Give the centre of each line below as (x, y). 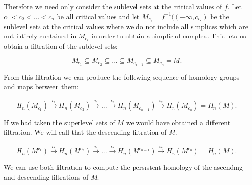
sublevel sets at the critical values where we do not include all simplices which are (126, 26)
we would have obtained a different (178, 122)
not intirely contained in (40, 36)
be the (220, 16)
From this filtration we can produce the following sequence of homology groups (122, 77)
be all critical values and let (98, 16)
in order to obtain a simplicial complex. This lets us (169, 36)
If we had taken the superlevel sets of (59, 122)
